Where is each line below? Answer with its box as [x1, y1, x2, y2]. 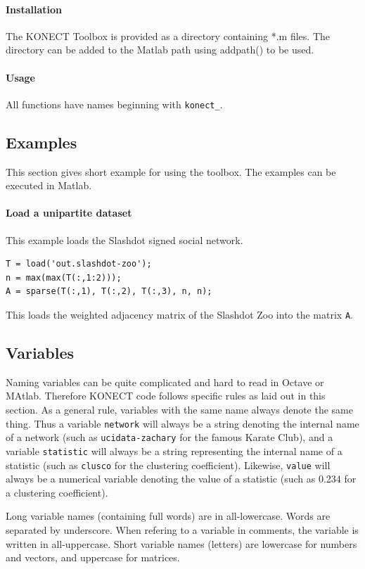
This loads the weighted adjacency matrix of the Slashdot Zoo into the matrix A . [6, 307, 353, 321]
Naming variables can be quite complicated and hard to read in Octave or [6, 374, 324, 389]
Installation [6, 1, 62, 16]
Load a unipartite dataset [6, 205, 132, 220]
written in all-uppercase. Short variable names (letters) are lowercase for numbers [6, 536, 357, 551]
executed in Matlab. [6, 178, 92, 193]
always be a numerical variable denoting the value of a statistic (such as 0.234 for [6, 471, 357, 486]
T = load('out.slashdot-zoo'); [6, 259, 152, 269]
